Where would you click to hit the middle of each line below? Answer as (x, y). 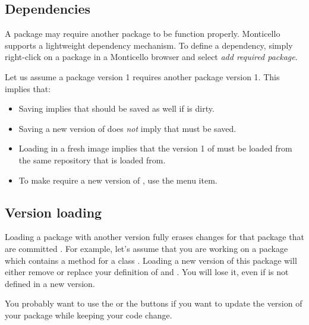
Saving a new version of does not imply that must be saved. (127, 128)
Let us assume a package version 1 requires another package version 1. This (142, 76)
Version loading (53, 212)
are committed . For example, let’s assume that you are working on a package (146, 248)
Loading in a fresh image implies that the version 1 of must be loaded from (155, 148)
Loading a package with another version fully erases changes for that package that (154, 237)
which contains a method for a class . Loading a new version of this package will (151, 260)
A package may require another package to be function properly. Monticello (143, 34)
